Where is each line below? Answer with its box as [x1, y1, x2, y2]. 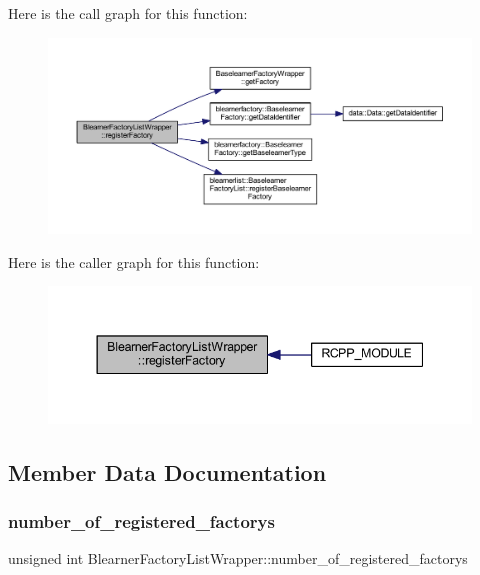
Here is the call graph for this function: [8, 3, 248, 23]
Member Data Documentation [8, 456, 327, 487]
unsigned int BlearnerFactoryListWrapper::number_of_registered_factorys [8, 548, 468, 569]
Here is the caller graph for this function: [8, 251, 260, 272]
